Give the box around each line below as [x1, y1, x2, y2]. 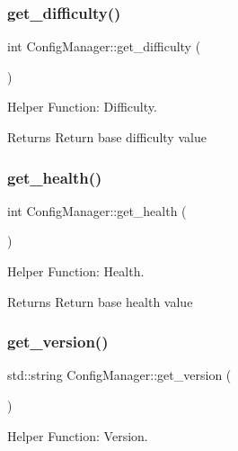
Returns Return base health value [7, 292, 193, 311]
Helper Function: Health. [7, 262, 145, 280]
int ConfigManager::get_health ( [7, 201, 187, 220]
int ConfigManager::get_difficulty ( [7, 37, 201, 56]
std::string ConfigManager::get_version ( [7, 365, 232, 384]
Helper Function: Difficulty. [7, 97, 157, 116]
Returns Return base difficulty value [7, 128, 207, 146]
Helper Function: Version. [7, 426, 148, 445]
